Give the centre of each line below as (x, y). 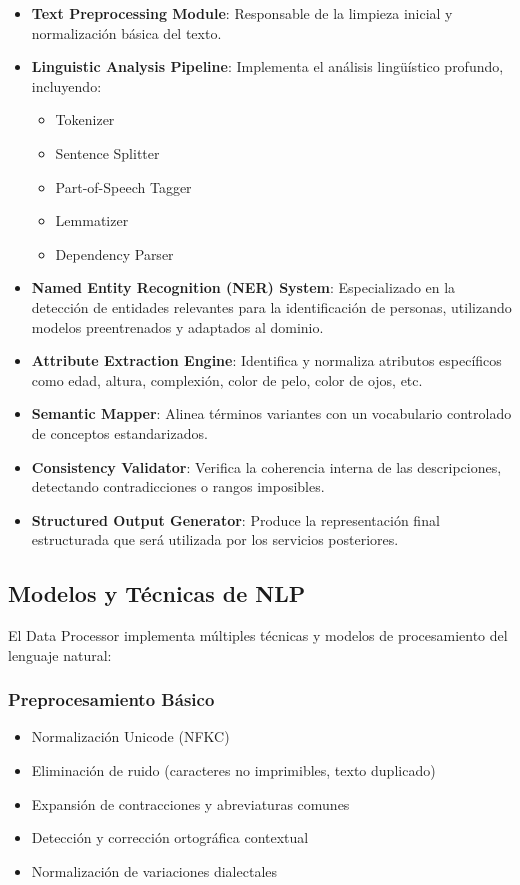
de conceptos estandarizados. (119, 432)
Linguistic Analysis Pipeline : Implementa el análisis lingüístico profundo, (267, 66)
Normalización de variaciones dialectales (154, 870)
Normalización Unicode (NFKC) (130, 736)
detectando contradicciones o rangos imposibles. (178, 486)
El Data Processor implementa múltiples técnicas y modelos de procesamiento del (258, 635)
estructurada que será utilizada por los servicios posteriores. (215, 539)
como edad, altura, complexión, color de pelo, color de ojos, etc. (227, 379)
